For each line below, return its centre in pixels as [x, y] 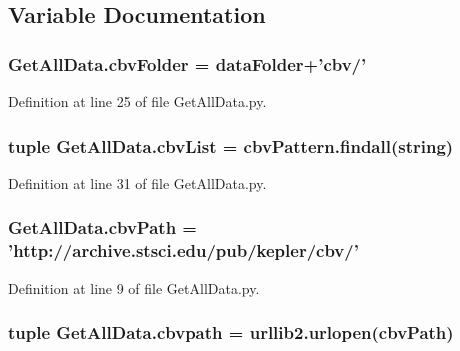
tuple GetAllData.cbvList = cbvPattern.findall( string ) [231, 145]
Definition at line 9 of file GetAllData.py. [134, 287]
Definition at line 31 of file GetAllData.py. [137, 182]
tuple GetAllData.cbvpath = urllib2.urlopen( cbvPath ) [231, 332]
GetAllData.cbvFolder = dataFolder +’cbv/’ [187, 63]
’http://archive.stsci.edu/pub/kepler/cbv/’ [183, 250]
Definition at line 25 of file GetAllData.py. [137, 101]
